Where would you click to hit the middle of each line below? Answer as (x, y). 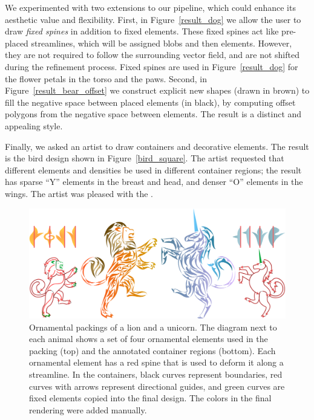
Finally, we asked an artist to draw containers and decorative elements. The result (157, 146)
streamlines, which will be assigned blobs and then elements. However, (162, 43)
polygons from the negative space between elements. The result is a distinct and (153, 114)
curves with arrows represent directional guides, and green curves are (157, 386)
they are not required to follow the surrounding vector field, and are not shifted (152, 55)
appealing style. (34, 125)
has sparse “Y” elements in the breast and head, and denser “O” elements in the (154, 182)
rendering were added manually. (88, 409)
